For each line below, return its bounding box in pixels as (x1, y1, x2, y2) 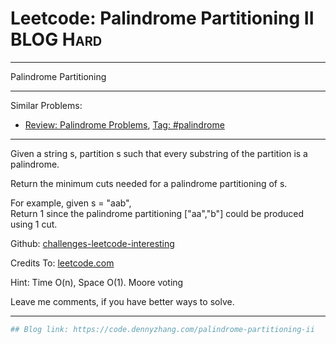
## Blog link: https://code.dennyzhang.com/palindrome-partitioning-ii (10, 324, 315, 334)
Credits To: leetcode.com (10, 257, 115, 269)
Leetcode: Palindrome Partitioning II (10, 7, 315, 30)
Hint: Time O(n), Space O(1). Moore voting (10, 276, 184, 288)
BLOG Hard (10, 28, 103, 51)
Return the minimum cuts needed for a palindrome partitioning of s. (10, 177, 288, 189)
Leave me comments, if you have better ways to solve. (10, 295, 235, 307)
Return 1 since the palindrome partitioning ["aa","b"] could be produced (10, 207, 304, 219)
